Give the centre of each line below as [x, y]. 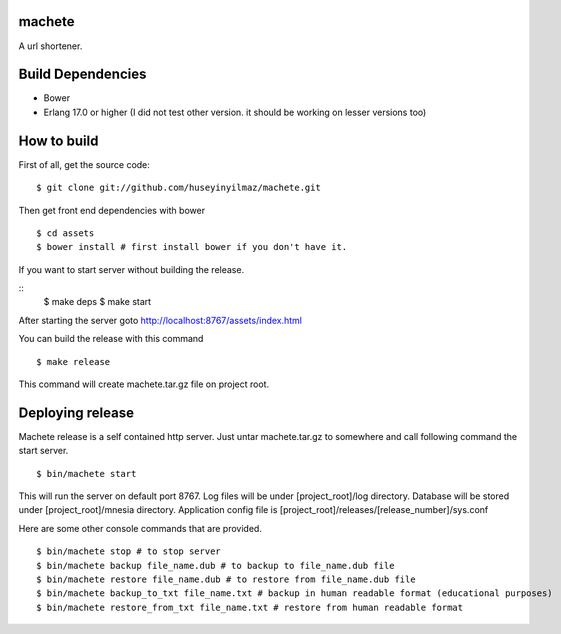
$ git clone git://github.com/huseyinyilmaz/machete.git [179, 188]
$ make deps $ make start [97, 302]
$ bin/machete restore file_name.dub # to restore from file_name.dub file [226, 579]
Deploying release [76, 412]
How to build [58, 140]
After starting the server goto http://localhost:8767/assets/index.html [160, 320]
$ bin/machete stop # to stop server [129, 551]
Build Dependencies [82, 74]
